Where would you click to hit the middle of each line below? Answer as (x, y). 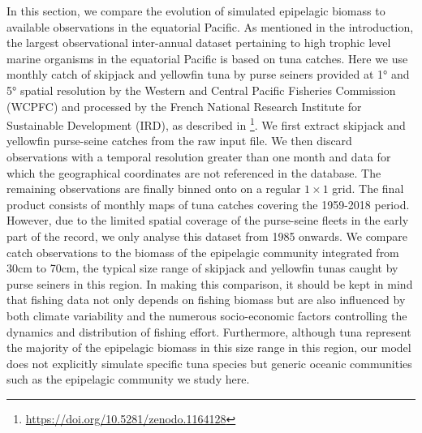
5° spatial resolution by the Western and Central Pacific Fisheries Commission (201, 90)
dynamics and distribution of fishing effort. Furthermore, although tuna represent (209, 331)
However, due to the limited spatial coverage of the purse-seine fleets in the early (208, 220)
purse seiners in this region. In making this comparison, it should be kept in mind (210, 283)
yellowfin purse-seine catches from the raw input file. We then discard (179, 141)
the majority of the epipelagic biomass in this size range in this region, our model (209, 347)
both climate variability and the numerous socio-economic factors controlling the (207, 315)
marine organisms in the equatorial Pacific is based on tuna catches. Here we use (207, 58)
